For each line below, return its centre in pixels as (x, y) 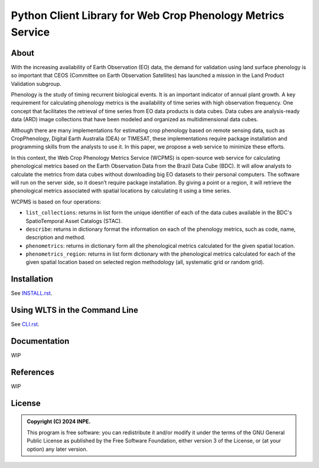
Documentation (40, 341)
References (32, 372)
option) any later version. (57, 449)
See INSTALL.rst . (32, 293)
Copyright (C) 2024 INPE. (59, 422)
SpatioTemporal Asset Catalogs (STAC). (74, 221)
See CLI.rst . (25, 324)
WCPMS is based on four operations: (56, 202)
